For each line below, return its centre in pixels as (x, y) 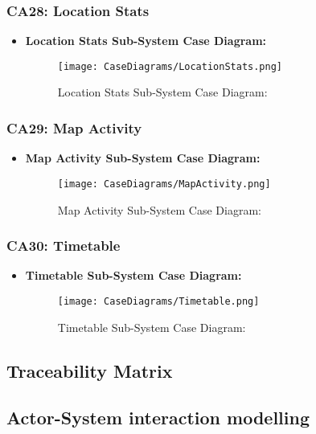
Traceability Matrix (90, 370)
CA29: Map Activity (74, 127)
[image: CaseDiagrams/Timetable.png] (158, 301)
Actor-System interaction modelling (158, 418)
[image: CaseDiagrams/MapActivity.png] (164, 184)
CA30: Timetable (64, 246)
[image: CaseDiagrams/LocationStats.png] (170, 66)
